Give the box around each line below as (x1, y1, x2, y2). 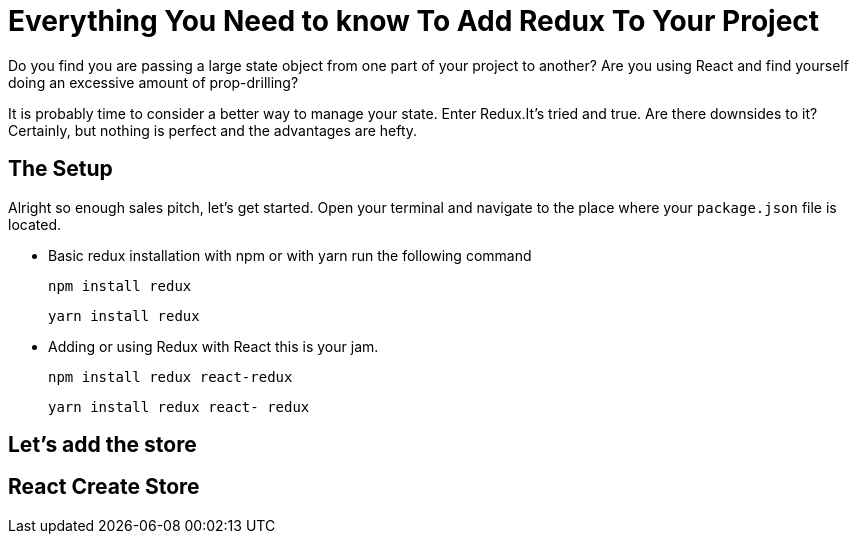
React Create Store (8, 474, 200, 500)
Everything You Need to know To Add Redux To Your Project (8, 4, 820, 38)
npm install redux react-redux (48, 368, 293, 385)
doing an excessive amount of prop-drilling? (8, 73, 299, 91)
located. (8, 215, 61, 233)
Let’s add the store (8, 432, 197, 458)
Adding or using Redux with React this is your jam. (48, 337, 379, 355)
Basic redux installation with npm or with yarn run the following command (48, 246, 532, 264)
